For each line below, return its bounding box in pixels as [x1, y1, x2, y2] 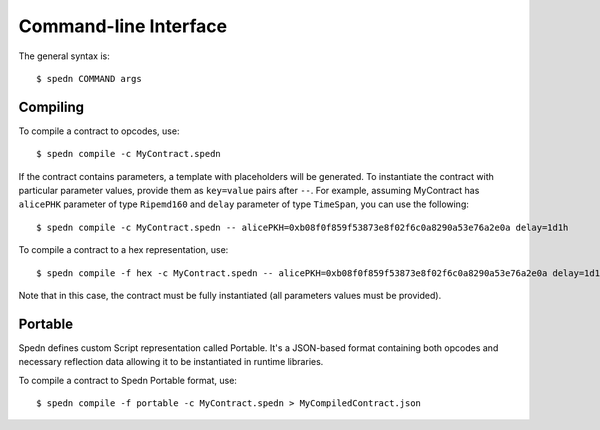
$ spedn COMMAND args [36, 73, 142, 84]
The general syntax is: [18, 50, 110, 62]
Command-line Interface [18, 15, 228, 37]
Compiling [18, 98, 85, 115]
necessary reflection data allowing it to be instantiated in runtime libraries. [18, 356, 324, 368]
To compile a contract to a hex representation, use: [18, 244, 229, 256]
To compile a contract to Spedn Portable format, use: [18, 374, 237, 386]
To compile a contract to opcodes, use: [18, 125, 180, 137]
